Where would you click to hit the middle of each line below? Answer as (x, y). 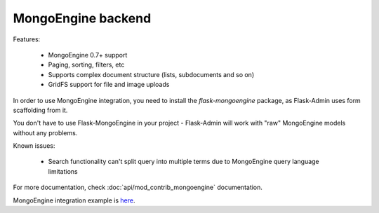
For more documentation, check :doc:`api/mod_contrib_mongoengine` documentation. (138, 187)
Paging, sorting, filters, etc (86, 65)
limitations (63, 171)
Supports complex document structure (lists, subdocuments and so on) (151, 74)
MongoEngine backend (82, 18)
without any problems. (45, 132)
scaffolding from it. (40, 110)
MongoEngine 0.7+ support (88, 55)
